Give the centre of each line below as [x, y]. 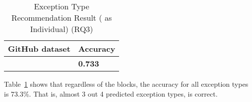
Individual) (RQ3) [62, 29]
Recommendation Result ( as [62, 17]
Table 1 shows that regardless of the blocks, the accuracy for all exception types [126, 84]
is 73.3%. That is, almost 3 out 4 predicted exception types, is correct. [111, 93]
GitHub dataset [39, 49]
